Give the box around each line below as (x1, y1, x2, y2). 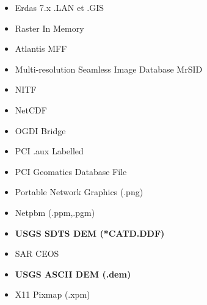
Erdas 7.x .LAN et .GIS (15, 1, 104, 13)
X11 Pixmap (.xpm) (15, 288, 90, 301)
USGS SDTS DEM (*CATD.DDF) (15, 226, 165, 239)
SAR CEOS (15, 247, 59, 260)
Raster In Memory (15, 21, 84, 34)
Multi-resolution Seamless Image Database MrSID (15, 62, 203, 75)
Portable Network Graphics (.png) (15, 185, 143, 198)
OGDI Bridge (15, 124, 66, 137)
